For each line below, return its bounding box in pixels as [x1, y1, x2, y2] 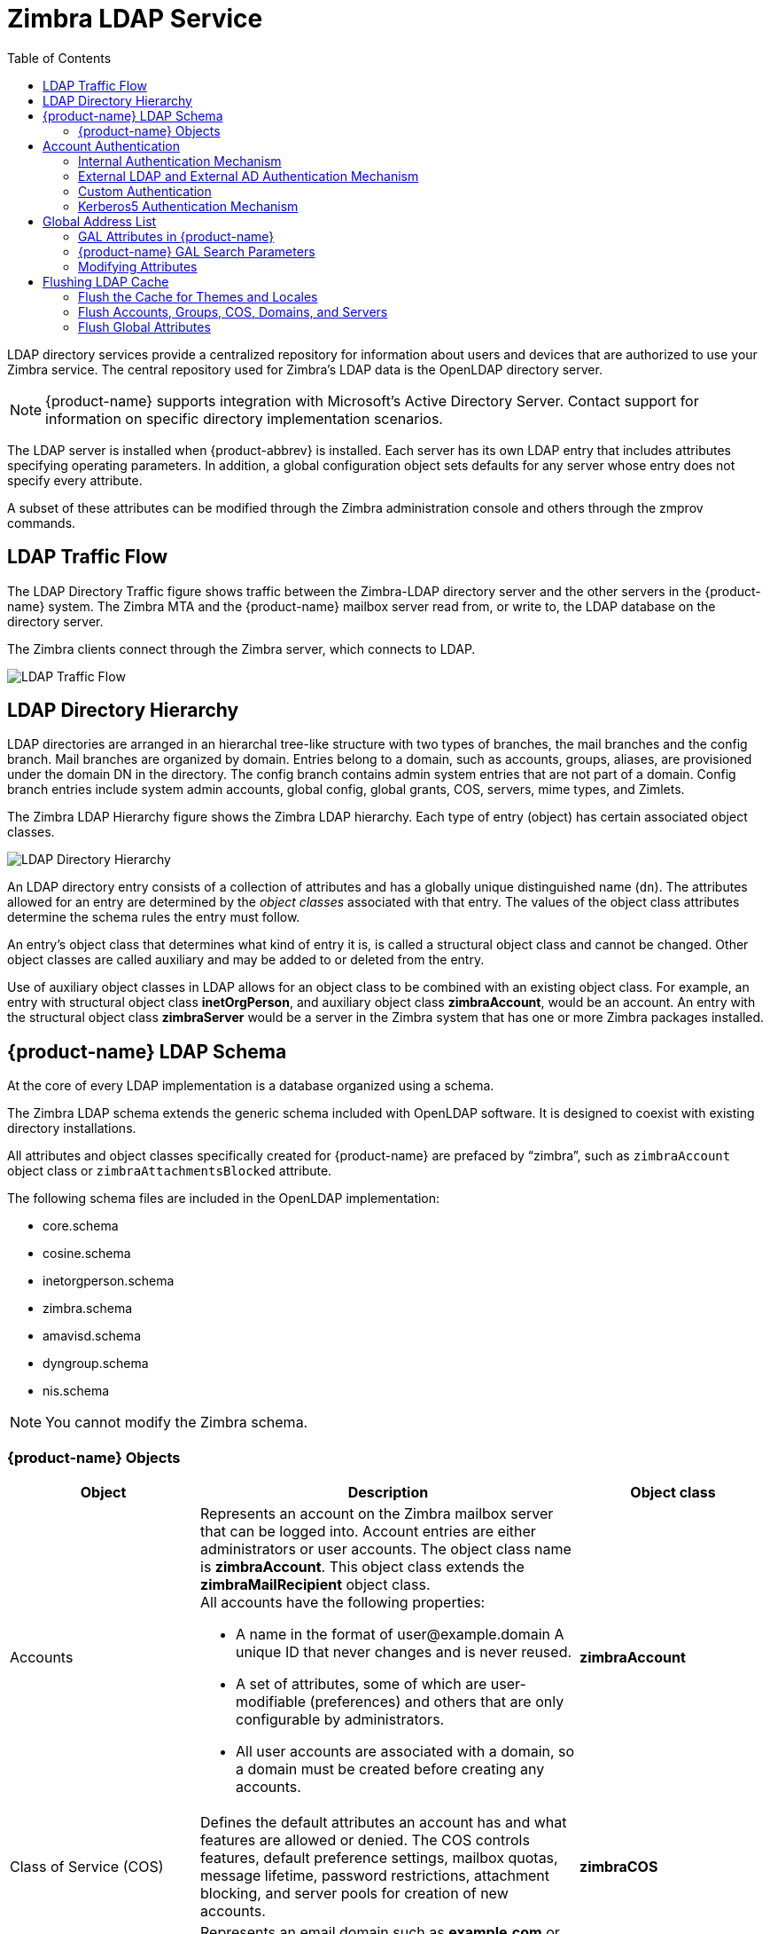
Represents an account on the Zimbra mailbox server [200, 1505, 554, 1523]
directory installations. [7, 1120, 136, 1136]
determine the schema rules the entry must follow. [7, 909, 300, 925]
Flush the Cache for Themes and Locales [78, 288, 318, 304]
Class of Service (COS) [10, 1858, 164, 1876]
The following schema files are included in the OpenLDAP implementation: [7, 1191, 440, 1207]
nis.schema [43, 1383, 110, 1399]
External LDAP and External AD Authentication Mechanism [78, 168, 419, 184]
